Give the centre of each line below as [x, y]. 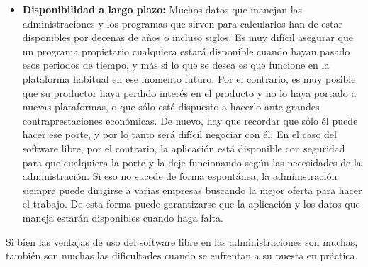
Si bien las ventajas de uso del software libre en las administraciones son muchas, [182, 241]
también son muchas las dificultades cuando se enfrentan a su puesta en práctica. [182, 255]
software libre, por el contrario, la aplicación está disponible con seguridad [184, 148]
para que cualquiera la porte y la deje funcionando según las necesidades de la [192, 162]
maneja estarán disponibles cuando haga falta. [123, 217]
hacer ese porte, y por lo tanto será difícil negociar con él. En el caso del [179, 134]
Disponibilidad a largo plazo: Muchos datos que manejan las [162, 9]
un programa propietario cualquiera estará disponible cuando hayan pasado [186, 51]
